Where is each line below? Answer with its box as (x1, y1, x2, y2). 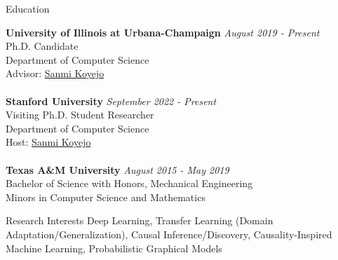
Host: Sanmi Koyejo (6, 135, 91, 149)
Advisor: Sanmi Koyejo (6, 66, 104, 81)
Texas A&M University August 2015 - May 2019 (6, 162, 229, 177)
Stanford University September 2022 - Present (6, 93, 217, 108)
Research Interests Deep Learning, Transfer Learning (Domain (6, 213, 273, 228)
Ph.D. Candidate (6, 39, 79, 53)
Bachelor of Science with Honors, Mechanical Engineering (6, 176, 253, 191)
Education (6, 1, 50, 15)
